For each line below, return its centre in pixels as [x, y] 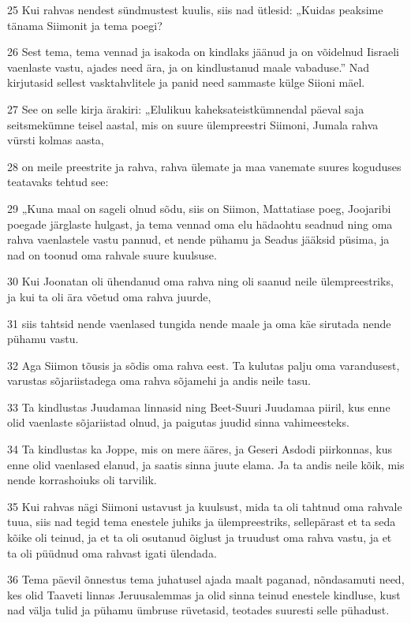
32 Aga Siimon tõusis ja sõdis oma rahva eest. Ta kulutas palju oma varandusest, [204, 365]
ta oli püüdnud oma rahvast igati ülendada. [112, 552]
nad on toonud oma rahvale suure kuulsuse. [112, 254]
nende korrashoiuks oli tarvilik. [82, 480]
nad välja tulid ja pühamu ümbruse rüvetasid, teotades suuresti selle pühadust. [198, 610]
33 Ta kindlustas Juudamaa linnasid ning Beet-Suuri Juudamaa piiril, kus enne [199, 407]
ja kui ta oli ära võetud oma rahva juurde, [109, 296]
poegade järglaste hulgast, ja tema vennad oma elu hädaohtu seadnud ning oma [200, 224]
